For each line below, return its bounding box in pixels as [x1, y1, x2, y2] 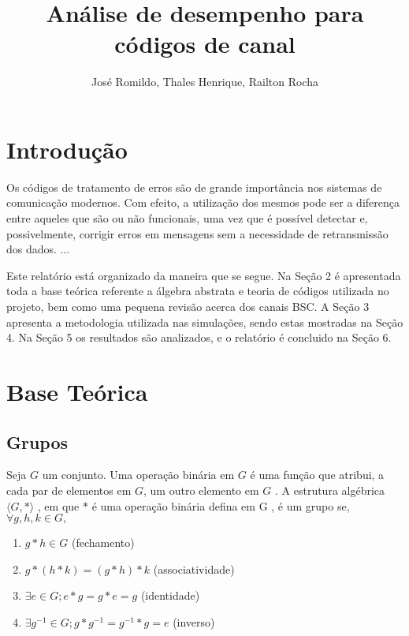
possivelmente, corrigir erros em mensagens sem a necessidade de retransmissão [6, 225, 389, 241]
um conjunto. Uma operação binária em [42, 466, 235, 483]
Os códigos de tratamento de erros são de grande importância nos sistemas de [6, 178, 382, 195]
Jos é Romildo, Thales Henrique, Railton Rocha [91, 73, 318, 90]
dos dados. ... [6, 241, 70, 257]
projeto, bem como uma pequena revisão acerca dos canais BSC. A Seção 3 [6, 298, 370, 314]
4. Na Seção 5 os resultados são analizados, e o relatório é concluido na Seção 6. [6, 329, 392, 346]
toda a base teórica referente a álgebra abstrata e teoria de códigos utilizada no [6, 282, 389, 299]
